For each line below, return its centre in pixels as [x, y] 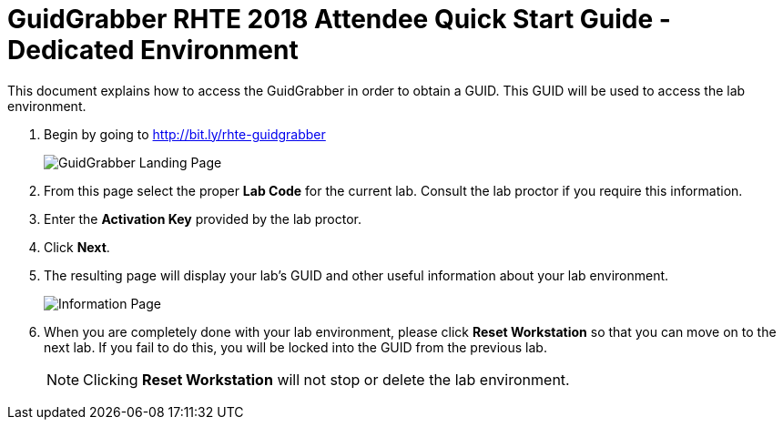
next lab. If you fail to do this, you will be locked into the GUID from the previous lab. [295, 347]
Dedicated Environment [153, 50]
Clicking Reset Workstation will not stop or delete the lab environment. [326, 379]
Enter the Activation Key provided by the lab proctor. [203, 219]
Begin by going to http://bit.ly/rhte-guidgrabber [185, 134]
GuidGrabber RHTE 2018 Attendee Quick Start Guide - [339, 19]
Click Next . [77, 247]
